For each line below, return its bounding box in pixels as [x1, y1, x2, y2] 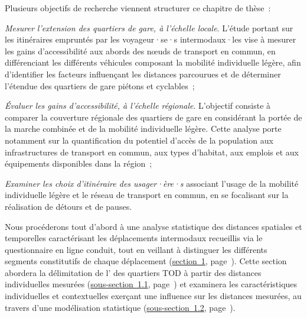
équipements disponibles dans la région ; [5, 157, 152, 170]
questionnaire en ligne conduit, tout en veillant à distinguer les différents [5, 243, 267, 255]
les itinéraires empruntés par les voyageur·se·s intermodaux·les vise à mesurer [5, 33, 296, 46]
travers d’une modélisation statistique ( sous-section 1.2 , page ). [5, 301, 236, 313]
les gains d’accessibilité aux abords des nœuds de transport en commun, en [5, 44, 276, 57]
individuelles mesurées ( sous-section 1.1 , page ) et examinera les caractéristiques [5, 278, 298, 290]
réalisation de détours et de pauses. [5, 200, 132, 212]
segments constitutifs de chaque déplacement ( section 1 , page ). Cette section [5, 255, 287, 267]
